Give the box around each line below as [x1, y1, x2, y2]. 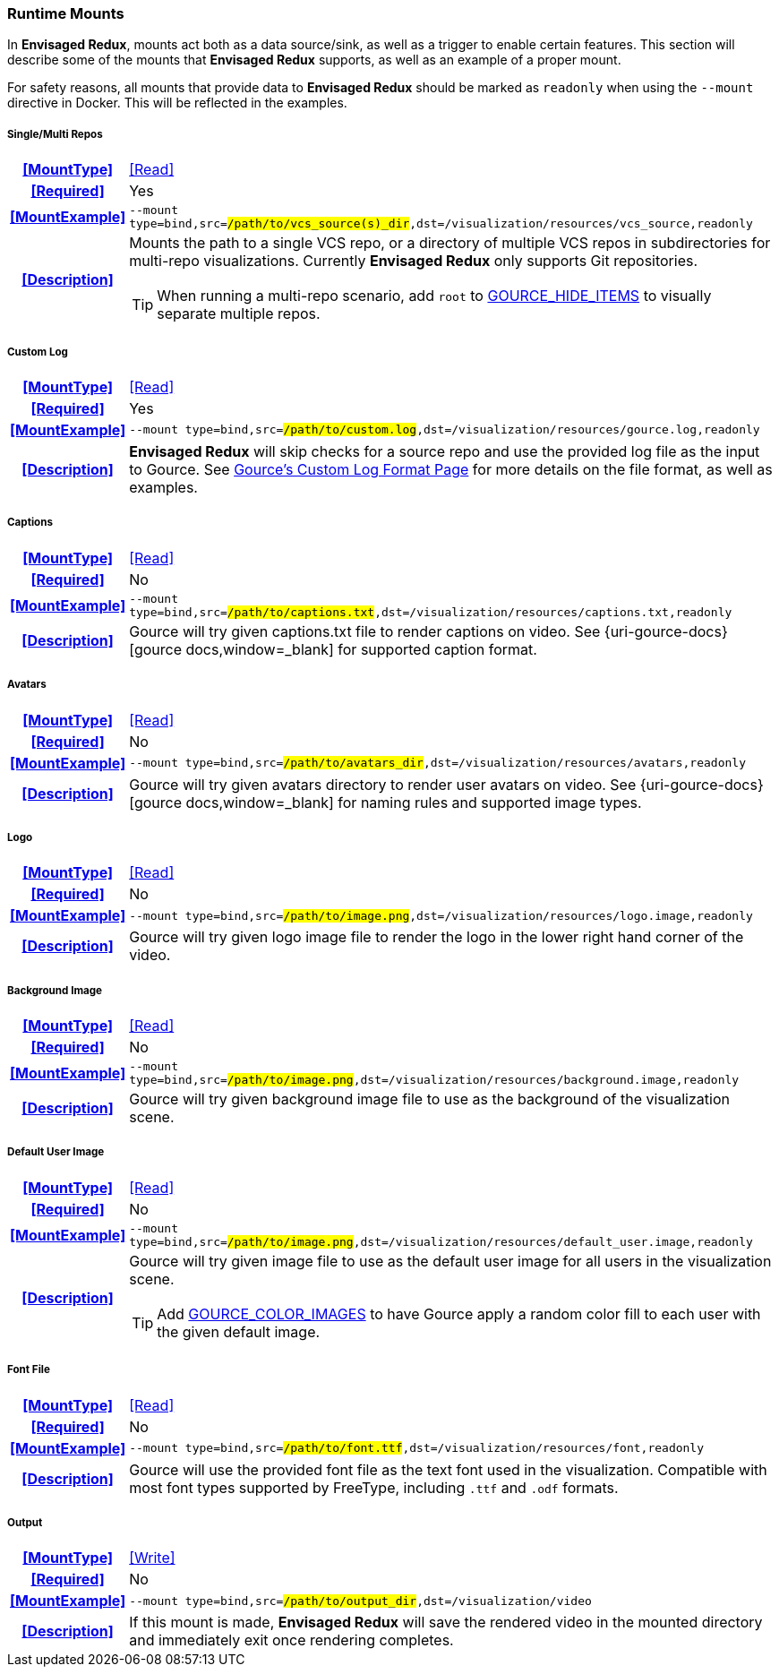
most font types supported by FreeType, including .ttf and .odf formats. [129, 1478, 619, 1497]
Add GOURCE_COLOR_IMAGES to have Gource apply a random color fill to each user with [157, 1304, 761, 1323]
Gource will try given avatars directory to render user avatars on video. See [129, 775, 637, 794]
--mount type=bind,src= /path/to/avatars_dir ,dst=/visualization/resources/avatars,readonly [129, 756, 746, 769]
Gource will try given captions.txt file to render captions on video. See [129, 622, 601, 640]
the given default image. [157, 1322, 321, 1341]
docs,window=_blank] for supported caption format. [185, 640, 537, 658]
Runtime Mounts [7, 4, 124, 22]
